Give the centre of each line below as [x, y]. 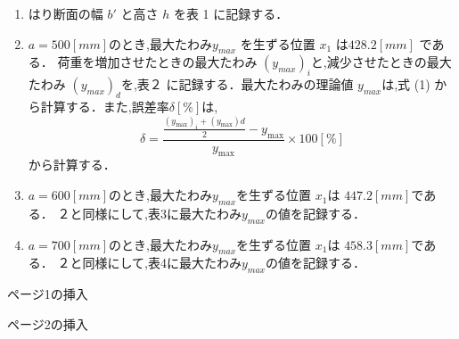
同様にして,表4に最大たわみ [162, 263]
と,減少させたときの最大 [381, 62]
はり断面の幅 [66, 13]
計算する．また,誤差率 [105, 106]
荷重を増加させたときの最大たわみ [157, 62]
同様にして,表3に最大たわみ [162, 213]
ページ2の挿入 [48, 323]
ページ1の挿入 [48, 294]
